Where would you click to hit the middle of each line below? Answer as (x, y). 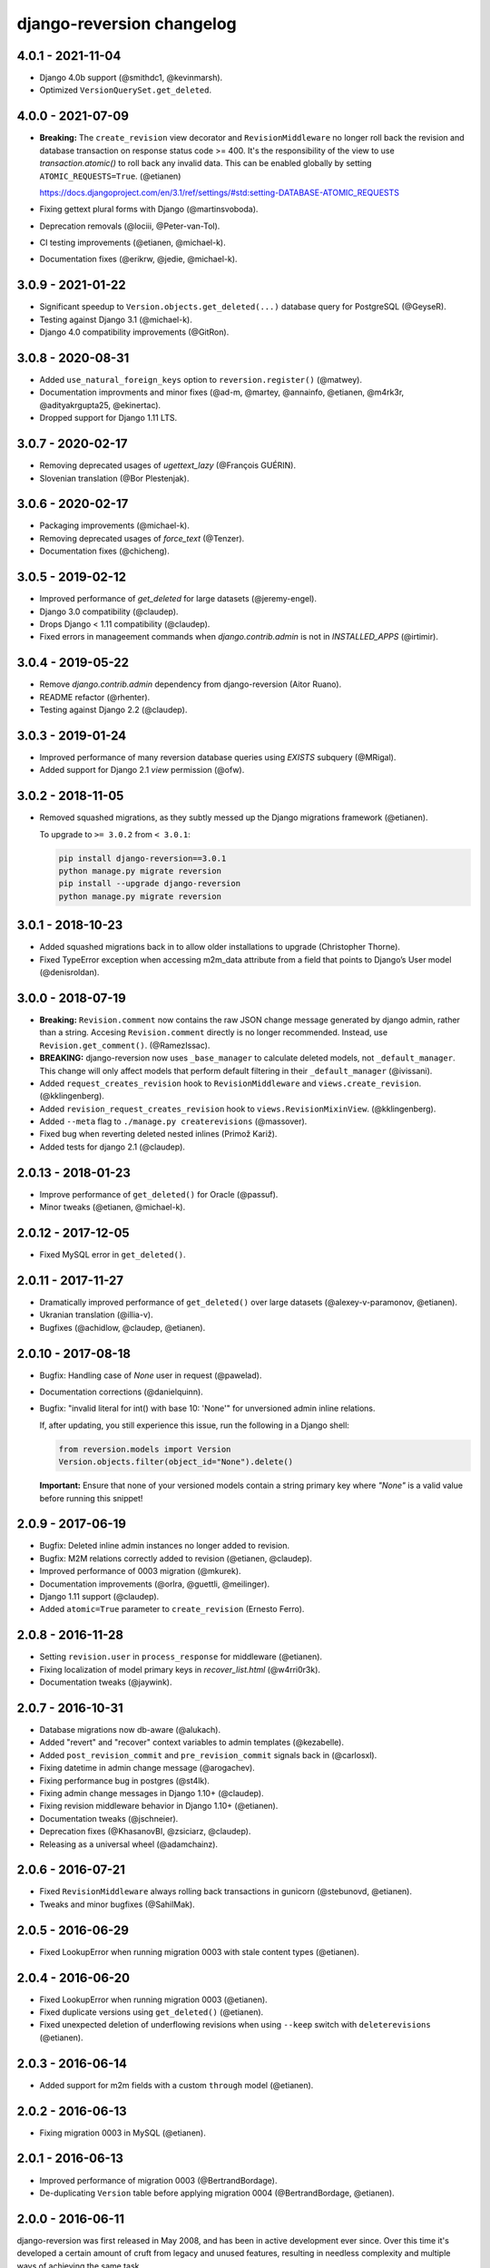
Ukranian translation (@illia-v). (96, 1315)
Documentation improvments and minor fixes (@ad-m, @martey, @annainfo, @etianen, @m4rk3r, (222, 392)
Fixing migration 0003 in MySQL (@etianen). (122, 2133)
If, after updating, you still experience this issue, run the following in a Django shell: (194, 1425)
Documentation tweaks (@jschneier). (109, 1818)
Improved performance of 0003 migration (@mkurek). (140, 1571)
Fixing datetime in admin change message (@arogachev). (147, 1768)
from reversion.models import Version (145, 1449)
